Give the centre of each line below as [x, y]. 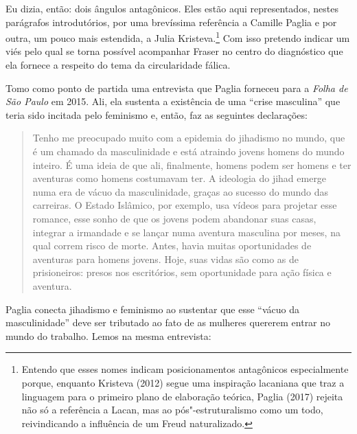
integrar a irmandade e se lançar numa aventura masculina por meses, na [186, 232]
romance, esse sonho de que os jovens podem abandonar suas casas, [174, 218]
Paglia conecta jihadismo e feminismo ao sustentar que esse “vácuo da [153, 309]
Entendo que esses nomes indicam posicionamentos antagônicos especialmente [185, 369]
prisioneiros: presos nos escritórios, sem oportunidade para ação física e [182, 272]
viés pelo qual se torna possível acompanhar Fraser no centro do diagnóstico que [174, 51]
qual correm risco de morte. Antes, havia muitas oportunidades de [172, 245]
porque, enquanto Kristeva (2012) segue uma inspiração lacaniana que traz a [183, 382]
